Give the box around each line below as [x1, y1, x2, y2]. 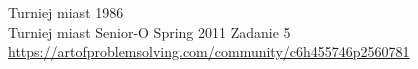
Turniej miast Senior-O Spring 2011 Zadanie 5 [8, 21, 291, 42]
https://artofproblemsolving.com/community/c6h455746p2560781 [8, 41, 410, 62]
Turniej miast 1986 [8, 2, 124, 22]
